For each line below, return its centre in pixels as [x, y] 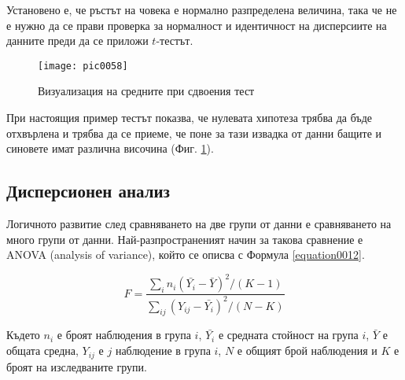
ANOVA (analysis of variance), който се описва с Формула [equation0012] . [186, 255]
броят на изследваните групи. [77, 366]
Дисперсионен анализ [88, 191]
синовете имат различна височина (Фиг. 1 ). [110, 148]
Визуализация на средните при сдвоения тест [146, 91]
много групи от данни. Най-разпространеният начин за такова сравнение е [185, 239]
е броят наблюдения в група [124, 335]
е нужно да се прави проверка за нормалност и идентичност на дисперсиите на [197, 25]
